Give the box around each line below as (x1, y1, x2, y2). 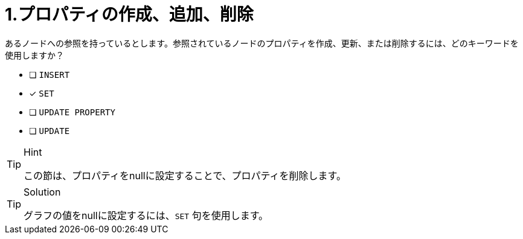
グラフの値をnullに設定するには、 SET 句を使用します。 (24, 209, 269, 221)
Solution (24, 185, 61, 198)
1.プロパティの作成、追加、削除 (5, 4, 254, 25)
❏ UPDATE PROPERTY (29, 106, 115, 117)
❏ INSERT (29, 69, 70, 80)
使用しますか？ (5, 49, 64, 60)
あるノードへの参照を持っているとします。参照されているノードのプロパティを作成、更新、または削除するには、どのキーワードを (5, 37, 519, 48)
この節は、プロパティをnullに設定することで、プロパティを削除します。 (24, 169, 347, 182)
